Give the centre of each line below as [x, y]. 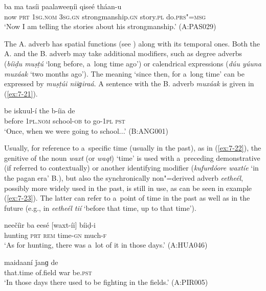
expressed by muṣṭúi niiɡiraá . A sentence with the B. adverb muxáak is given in [129, 83]
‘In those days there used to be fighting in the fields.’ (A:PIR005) [106, 282]
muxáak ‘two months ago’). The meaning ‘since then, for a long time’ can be [124, 73]
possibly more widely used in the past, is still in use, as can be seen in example [128, 188]
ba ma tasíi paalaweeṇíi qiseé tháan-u [63, 6]
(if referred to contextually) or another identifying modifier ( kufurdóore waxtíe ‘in [131, 168]
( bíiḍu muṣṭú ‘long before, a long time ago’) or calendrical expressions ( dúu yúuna [133, 63]
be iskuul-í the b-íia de [40, 111]
